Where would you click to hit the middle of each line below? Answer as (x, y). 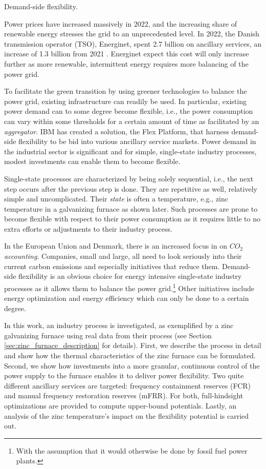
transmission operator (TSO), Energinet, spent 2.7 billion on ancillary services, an (133, 43)
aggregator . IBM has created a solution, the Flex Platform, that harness (117, 131)
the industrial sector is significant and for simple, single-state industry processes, (130, 151)
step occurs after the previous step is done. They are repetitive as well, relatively (131, 188)
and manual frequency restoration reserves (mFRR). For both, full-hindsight (124, 395)
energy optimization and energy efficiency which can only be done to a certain (127, 298)
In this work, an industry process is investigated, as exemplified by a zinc (119, 325)
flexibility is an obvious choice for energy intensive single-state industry (130, 276)
